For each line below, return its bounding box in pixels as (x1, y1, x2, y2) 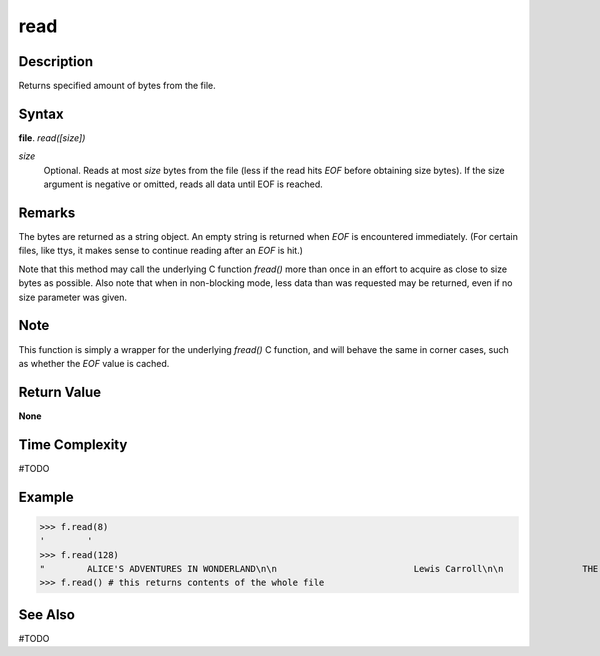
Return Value (18, 383, 102, 400)
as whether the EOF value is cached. (18, 357, 170, 369)
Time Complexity (18, 436, 128, 453)
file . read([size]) (18, 131, 86, 144)
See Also (18, 606, 75, 623)
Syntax (18, 105, 64, 122)
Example (18, 488, 74, 505)
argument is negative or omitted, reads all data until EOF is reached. (43, 178, 324, 190)
